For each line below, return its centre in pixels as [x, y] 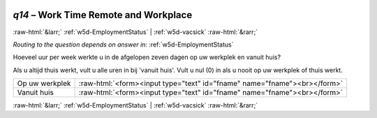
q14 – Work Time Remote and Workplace [103, 15]
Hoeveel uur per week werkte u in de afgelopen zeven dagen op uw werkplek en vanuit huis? [147, 57]
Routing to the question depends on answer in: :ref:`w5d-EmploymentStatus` [123, 44]
